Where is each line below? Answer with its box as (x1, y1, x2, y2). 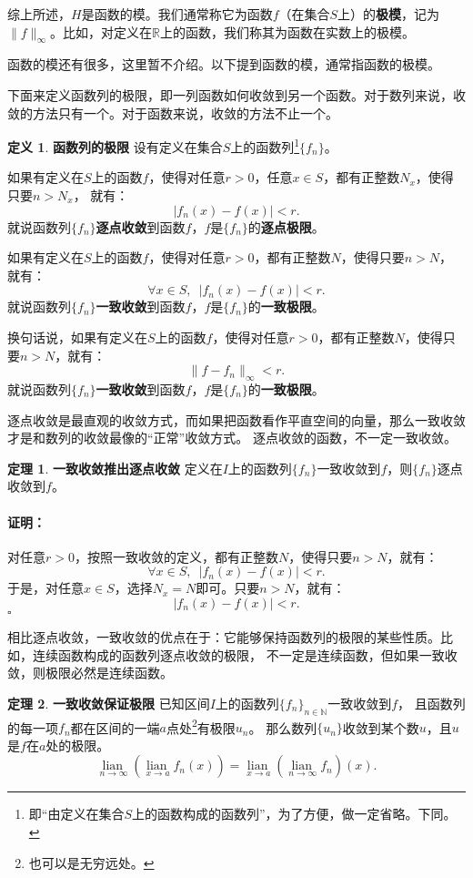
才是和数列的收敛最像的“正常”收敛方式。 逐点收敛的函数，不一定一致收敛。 (7, 428, 457, 447)
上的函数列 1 (230, 135, 300, 156)
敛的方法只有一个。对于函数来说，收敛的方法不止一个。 (7, 103, 338, 122)
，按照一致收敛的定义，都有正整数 (74, 546, 278, 566)
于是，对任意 (7, 578, 84, 597)
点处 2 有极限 (166, 715, 236, 737)
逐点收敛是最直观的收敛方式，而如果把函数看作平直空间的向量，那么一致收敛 (7, 410, 466, 429)
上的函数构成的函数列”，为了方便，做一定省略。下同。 (132, 804, 457, 823)
